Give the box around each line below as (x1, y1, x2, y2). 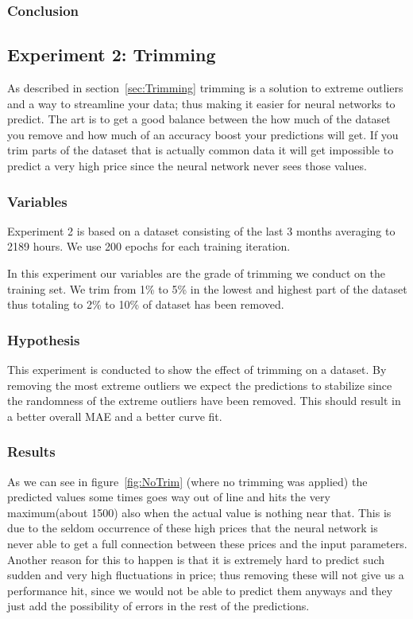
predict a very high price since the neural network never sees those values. (7, 158, 367, 174)
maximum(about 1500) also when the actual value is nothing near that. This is (7, 504, 392, 520)
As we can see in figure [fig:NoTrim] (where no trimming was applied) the (7, 473, 368, 489)
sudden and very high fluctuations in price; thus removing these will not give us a (7, 566, 404, 583)
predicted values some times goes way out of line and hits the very (7, 489, 330, 505)
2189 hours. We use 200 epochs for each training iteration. (7, 238, 291, 255)
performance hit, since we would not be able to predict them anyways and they (7, 582, 393, 598)
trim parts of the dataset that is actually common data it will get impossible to (7, 142, 394, 158)
